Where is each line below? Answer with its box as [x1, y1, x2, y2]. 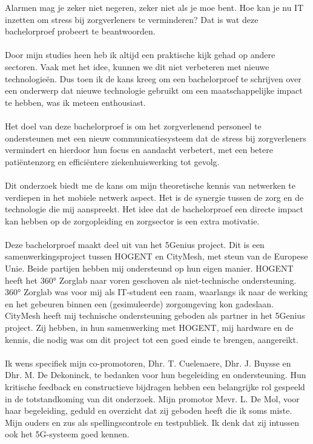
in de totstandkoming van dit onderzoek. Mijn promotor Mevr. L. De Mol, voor [5, 392, 300, 405]
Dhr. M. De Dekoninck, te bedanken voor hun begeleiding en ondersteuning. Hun [5, 368, 306, 381]
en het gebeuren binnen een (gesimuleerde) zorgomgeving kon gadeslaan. [5, 297, 274, 310]
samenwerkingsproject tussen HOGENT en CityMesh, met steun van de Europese [5, 250, 308, 263]
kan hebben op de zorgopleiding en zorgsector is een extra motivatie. [5, 214, 260, 227]
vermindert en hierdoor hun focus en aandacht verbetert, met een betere [5, 143, 273, 156]
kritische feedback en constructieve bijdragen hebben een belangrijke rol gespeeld [5, 380, 305, 393]
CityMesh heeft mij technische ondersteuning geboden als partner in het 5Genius [5, 309, 305, 322]
